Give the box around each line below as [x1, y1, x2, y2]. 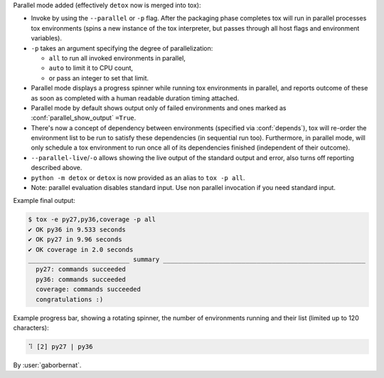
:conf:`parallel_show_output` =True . [31, 114, 137, 122]
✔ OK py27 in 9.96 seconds [28, 236, 122, 243]
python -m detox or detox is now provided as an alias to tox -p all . [31, 173, 245, 182]
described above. [31, 164, 82, 172]
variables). [31, 34, 62, 43]
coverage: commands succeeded [36, 285, 142, 293]
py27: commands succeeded [36, 266, 126, 273]
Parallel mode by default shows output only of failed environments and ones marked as [31, 103, 287, 112]
